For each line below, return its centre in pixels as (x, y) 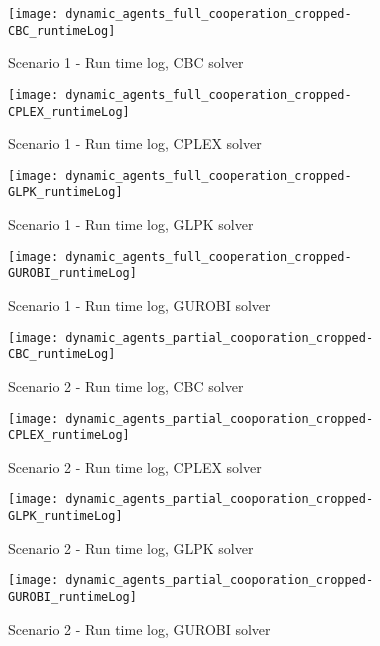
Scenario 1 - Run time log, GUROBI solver (139, 305)
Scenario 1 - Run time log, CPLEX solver (135, 143)
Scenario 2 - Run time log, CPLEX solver (135, 466)
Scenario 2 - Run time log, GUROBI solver (139, 628)
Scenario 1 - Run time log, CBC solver (126, 62)
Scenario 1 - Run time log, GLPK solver (131, 224)
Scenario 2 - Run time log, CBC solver (126, 385)
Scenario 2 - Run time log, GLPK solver (131, 547)
